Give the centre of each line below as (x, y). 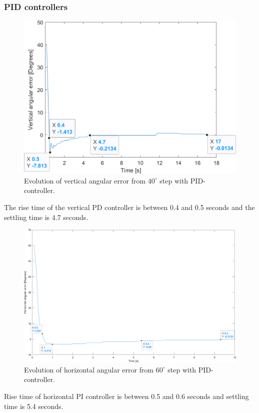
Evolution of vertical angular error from (85, 180)
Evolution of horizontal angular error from (89, 369)
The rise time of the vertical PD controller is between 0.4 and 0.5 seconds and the (129, 207)
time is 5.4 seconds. (34, 406)
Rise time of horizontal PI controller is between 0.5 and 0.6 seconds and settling (126, 396)
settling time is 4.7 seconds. (46, 217)
